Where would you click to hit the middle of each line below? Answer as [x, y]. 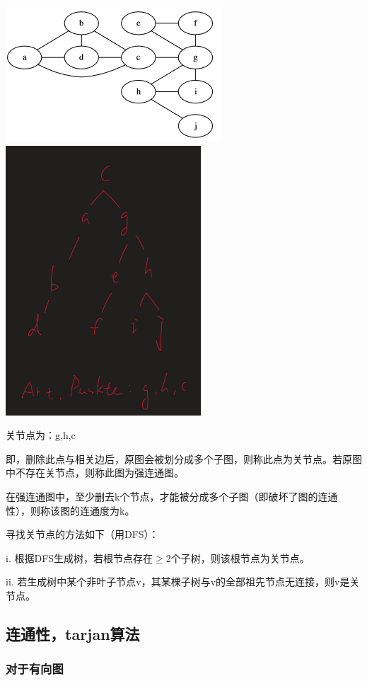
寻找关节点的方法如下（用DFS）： [82, 534]
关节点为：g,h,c [41, 435]
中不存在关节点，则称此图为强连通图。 [95, 473]
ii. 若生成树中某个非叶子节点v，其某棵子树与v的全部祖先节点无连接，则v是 [178, 582]
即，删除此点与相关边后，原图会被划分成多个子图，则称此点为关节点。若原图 [184, 458]
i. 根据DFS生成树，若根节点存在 [80, 557]
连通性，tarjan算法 [73, 633]
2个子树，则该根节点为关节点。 [238, 557]
